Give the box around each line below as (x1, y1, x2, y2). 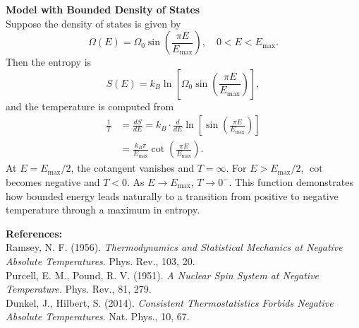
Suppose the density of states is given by (6, 16, 181, 30)
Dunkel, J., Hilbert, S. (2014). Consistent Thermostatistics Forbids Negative (6, 295, 334, 310)
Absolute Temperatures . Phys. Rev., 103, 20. (6, 254, 195, 268)
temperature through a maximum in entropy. (6, 202, 200, 217)
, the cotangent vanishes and (71, 160, 194, 175)
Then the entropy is (6, 54, 92, 69)
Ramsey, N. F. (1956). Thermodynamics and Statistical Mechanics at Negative (6, 240, 343, 254)
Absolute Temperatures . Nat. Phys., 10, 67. (6, 309, 190, 324)
